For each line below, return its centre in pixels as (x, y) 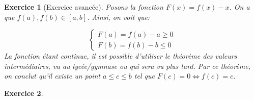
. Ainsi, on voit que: (119, 17)
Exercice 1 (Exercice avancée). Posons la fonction (84, 7)
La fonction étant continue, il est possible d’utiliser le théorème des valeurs (121, 56)
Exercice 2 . (24, 93)
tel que (144, 76)
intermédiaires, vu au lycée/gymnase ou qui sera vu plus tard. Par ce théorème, (128, 66)
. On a (239, 7)
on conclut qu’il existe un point (52, 76)
